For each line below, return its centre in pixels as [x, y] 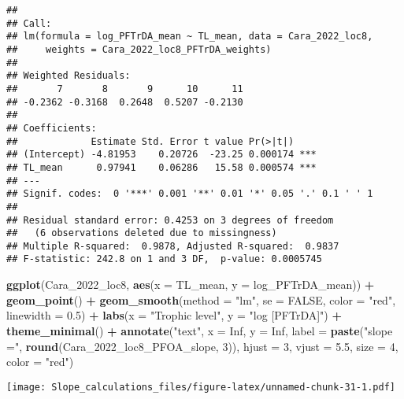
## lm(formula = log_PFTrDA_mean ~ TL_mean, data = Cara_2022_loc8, [190, 37]
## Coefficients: [52, 128]
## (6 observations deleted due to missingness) [142, 233]
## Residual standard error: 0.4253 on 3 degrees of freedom [170, 220]
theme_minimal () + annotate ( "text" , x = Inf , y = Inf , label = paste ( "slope [200, 330]
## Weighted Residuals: [69, 76]
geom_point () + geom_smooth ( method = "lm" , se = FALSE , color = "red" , [201, 299]
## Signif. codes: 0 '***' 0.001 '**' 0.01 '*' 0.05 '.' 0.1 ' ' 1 [190, 194]
